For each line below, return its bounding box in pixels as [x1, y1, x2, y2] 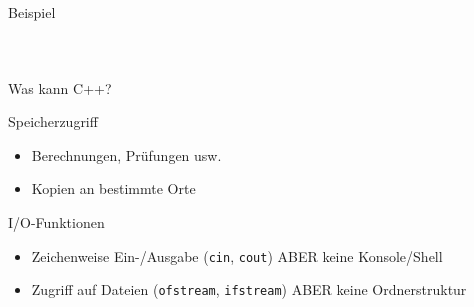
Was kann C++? [8, 77, 112, 98]
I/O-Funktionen [8, 211, 105, 232]
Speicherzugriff [8, 111, 98, 132]
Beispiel [8, 2, 56, 22]
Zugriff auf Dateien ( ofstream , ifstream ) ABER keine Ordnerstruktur [31, 279, 467, 300]
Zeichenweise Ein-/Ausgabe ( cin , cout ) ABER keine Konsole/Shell [31, 245, 443, 266]
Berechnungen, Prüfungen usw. [31, 144, 222, 165]
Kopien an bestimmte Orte [31, 178, 196, 199]
